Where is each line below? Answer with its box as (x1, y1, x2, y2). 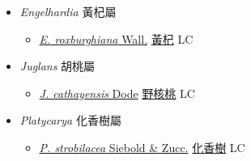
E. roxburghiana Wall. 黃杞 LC (39, 30, 194, 47)
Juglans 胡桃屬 (19, 57, 96, 74)
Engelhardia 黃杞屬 (19, 3, 117, 19)
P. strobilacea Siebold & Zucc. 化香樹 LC (39, 138, 245, 155)
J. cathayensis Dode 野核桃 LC (39, 84, 195, 101)
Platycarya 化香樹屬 (19, 112, 121, 129)
